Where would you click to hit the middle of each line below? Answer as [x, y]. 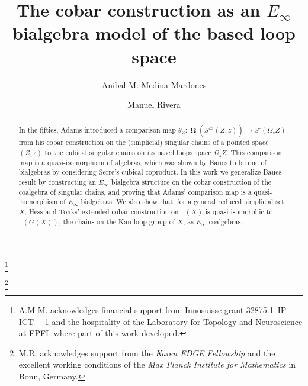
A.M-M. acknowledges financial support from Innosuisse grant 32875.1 [146, 310]
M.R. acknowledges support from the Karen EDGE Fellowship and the [147, 353]
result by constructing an [57, 182]
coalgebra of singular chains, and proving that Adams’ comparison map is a [135, 192]
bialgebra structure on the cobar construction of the [191, 182]
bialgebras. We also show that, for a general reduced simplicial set [182, 202]
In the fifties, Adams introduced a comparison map [97, 130]
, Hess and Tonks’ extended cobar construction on [102, 212]
